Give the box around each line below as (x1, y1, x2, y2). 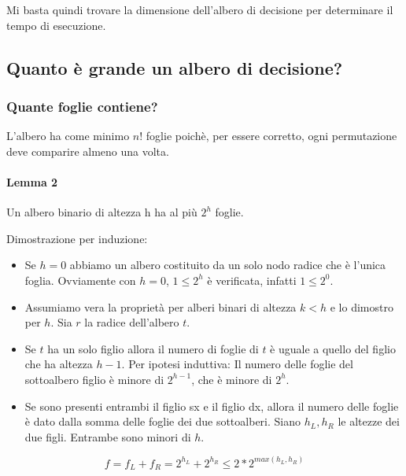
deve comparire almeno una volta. (6, 142, 169, 159)
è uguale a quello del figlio (270, 340, 396, 356)
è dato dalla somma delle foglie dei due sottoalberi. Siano (24, 413, 301, 430)
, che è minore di (191, 371, 272, 387)
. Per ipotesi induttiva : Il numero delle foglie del (121, 356, 353, 372)
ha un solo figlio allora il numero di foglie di (47, 340, 259, 356)
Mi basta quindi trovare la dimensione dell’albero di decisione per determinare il (6, 2, 393, 17)
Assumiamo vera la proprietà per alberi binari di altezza (24, 298, 297, 315)
